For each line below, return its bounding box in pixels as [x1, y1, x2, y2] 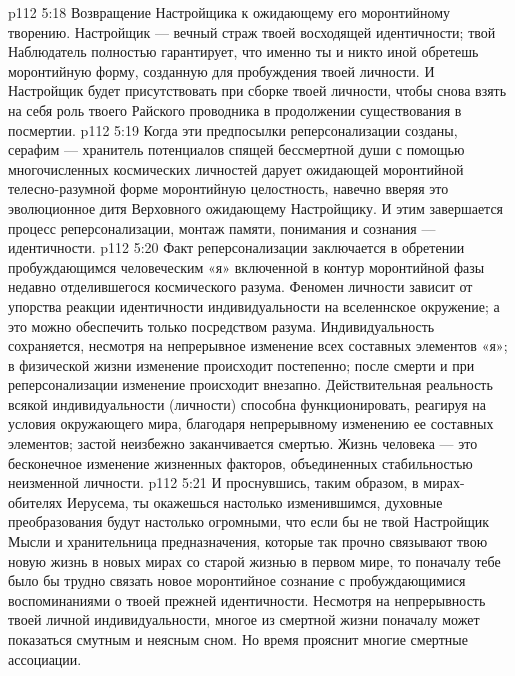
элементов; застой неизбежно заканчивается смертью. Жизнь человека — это [8, 433, 478, 454]
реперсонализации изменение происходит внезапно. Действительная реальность [8, 374, 493, 395]
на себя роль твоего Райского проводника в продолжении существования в [8, 99, 462, 120]
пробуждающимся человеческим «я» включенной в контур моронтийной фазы [8, 256, 485, 277]
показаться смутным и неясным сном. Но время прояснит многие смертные [8, 629, 468, 649]
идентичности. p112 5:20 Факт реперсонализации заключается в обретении [8, 237, 465, 258]
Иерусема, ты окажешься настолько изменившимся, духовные [67, 491, 443, 512]
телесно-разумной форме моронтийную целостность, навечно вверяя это [8, 178, 449, 199]
